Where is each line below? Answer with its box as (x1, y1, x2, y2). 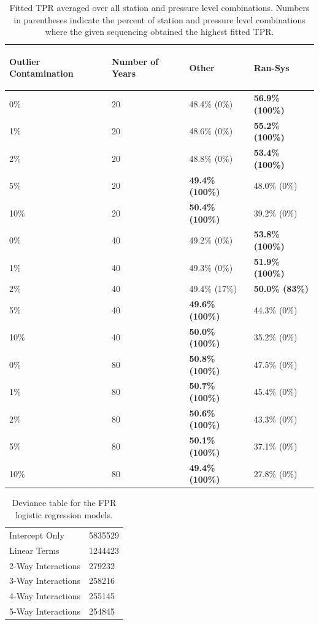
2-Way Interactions (9, 559, 81, 572)
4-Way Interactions (9, 589, 81, 602)
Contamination (9, 67, 74, 80)
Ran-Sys (253, 61, 290, 74)
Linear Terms (9, 543, 60, 556)
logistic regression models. (15, 508, 113, 521)
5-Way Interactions (9, 605, 81, 618)
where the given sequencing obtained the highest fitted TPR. (45, 25, 274, 38)
